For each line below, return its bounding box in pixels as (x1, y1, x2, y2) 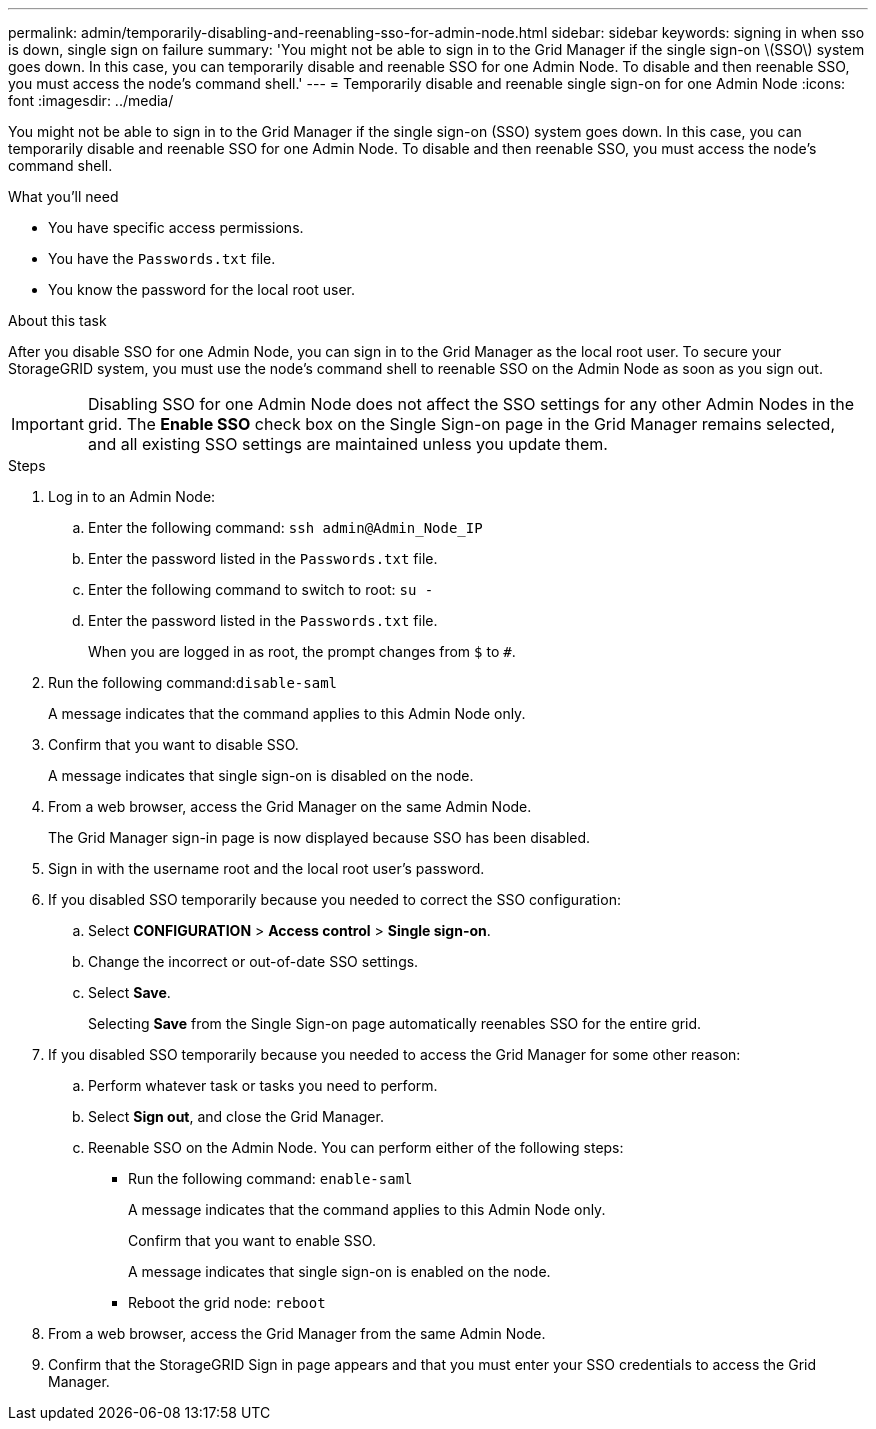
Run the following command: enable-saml (128, 1170, 413, 1187)
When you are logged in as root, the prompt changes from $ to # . (88, 643, 516, 660)
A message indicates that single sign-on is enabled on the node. (128, 1263, 551, 1280)
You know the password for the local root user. (48, 281, 356, 298)
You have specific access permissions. (48, 219, 304, 236)
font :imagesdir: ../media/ (8, 92, 174, 109)
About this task (8, 312, 107, 329)
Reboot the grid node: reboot (128, 1294, 326, 1311)
